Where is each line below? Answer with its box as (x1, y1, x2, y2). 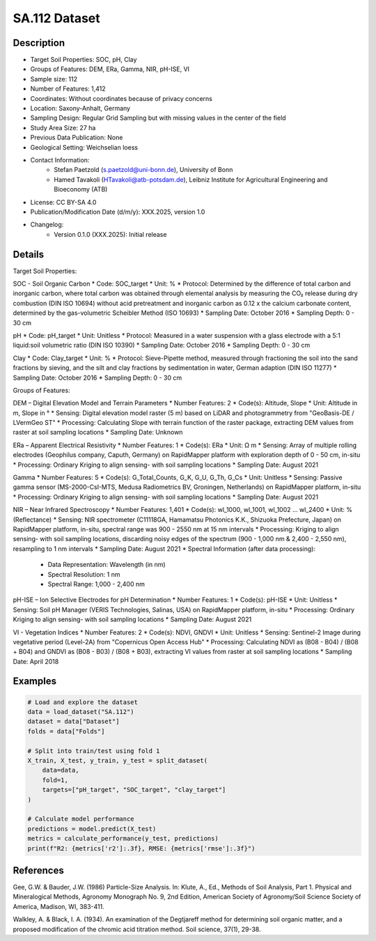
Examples (13, 676, 57, 687)
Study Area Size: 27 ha (30, 123, 96, 132)
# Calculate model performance (27, 815, 135, 823)
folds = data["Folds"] (27, 727, 105, 735)
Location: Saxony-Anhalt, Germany (30, 104, 131, 113)
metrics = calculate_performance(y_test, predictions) (27, 834, 219, 843)
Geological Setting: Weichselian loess (30, 143, 139, 151)
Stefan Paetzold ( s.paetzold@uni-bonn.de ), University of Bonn (54, 166, 233, 174)
